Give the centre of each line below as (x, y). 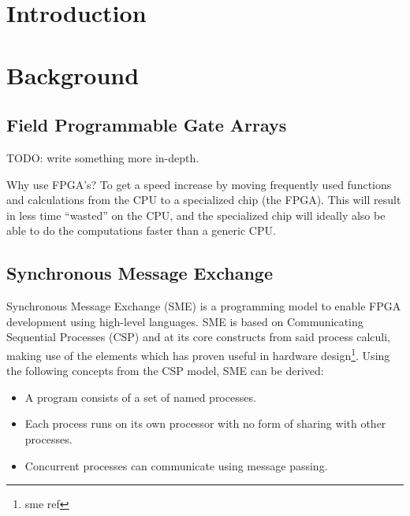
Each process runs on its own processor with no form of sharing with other (205, 423)
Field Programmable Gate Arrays (147, 125)
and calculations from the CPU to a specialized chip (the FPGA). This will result (204, 200)
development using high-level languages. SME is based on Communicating (185, 321)
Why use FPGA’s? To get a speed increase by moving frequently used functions (199, 184)
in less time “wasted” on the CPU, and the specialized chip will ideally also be (196, 215)
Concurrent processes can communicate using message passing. (176, 465)
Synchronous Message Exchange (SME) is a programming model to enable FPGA (204, 306)
